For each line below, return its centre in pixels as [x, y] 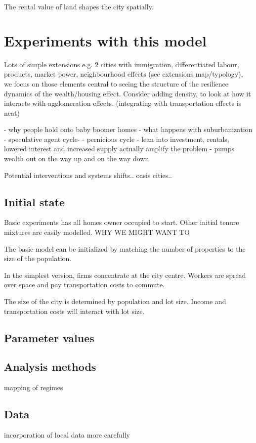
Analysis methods [50, 367]
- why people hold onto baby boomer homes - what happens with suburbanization [128, 129]
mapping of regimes [34, 387]
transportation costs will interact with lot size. [74, 311]
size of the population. [38, 258]
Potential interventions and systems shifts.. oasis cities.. [88, 175]
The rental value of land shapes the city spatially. [79, 6]
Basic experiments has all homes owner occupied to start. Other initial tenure [122, 222]
